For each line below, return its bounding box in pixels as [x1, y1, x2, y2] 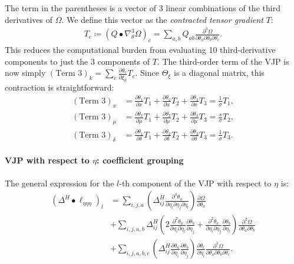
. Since [135, 66, 159, 79]
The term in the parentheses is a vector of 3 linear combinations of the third [5, 2, 280, 14]
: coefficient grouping [97, 154, 184, 166]
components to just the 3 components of [5, 55, 150, 67]
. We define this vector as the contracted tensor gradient [61, 13, 263, 25]
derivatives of [5, 13, 53, 25]
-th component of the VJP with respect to [119, 176, 272, 189]
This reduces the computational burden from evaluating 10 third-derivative [5, 44, 276, 56]
